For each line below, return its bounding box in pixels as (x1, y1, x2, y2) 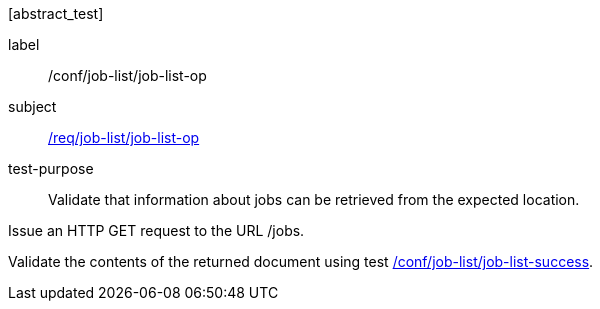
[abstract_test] (8, 5, 104, 22)
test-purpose (8, 160, 94, 177)
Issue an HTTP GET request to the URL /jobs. (8, 222, 305, 239)
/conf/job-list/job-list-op (48, 67, 207, 84)
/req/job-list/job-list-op (48, 129, 200, 146)
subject (8, 98, 57, 115)
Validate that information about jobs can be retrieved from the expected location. (48, 191, 580, 208)
